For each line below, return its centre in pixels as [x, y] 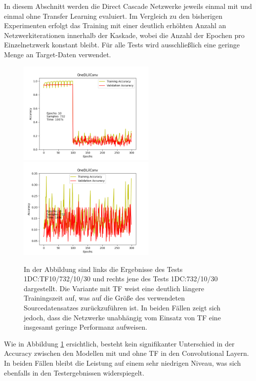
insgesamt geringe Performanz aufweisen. [85, 327]
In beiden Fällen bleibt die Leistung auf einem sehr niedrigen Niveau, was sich [123, 363]
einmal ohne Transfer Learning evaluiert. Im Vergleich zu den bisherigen [113, 16]
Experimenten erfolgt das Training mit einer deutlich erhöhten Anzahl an [115, 25]
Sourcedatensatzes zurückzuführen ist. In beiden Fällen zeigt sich [122, 308]
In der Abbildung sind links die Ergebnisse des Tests [103, 269]
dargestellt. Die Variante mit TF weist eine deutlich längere [114, 288]
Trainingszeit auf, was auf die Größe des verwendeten [104, 298]
